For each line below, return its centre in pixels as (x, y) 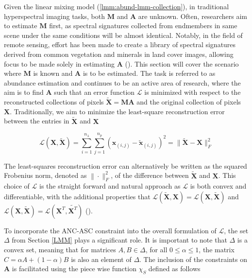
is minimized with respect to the (193, 92)
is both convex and (218, 186)
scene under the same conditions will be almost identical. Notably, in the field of (123, 35)
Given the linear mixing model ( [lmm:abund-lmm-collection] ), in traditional (117, 6)
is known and (53, 73)
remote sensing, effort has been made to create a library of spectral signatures (120, 44)
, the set (236, 230)
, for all (156, 250)
